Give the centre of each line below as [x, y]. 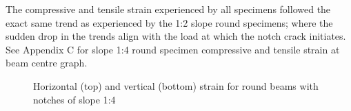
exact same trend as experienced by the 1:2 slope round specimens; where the [169, 22]
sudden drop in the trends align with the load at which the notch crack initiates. [176, 36]
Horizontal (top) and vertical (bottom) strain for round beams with [176, 85]
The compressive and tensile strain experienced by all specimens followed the [168, 9]
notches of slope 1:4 [74, 99]
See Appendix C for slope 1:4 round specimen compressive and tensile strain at [173, 49]
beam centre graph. [47, 63]
